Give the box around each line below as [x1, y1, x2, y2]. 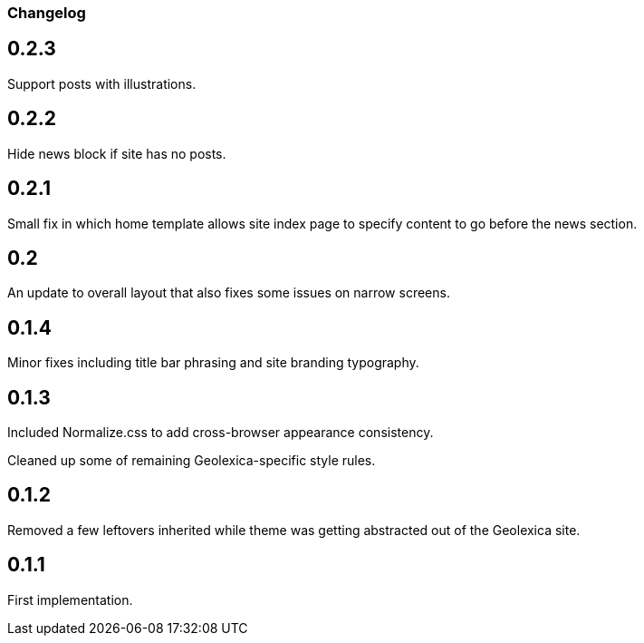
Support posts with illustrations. [7, 75, 197, 92]
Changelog [7, 4, 86, 22]
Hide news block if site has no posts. [7, 145, 226, 161]
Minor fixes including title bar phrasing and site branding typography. [7, 355, 419, 371]
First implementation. [7, 591, 133, 608]
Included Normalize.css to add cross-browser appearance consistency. [7, 424, 434, 441]
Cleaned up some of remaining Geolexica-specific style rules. [7, 453, 376, 469]
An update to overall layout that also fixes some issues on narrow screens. [7, 285, 450, 301]
